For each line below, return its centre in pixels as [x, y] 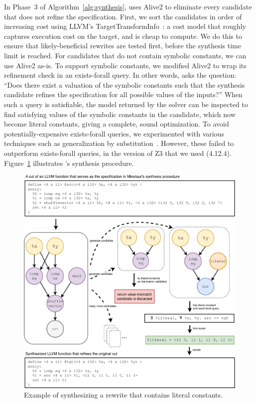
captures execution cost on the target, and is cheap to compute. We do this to [123, 36]
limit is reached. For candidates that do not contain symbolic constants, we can [125, 55]
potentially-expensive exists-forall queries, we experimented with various [114, 133]
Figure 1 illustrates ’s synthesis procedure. [69, 163]
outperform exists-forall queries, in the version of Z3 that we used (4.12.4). [118, 153]
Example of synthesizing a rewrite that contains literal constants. [123, 395]
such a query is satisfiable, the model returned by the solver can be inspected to [126, 104]
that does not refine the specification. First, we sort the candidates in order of [123, 16]
